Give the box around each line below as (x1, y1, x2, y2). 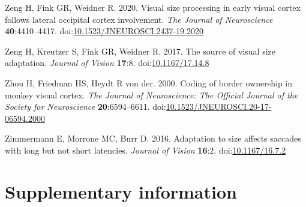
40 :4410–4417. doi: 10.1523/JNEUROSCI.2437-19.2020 (5, 25, 203, 37)
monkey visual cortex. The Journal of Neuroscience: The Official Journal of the (5, 88, 298, 101)
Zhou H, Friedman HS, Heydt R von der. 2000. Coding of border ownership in (5, 76, 293, 89)
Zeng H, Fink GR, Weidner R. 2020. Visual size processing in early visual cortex (5, 1, 301, 13)
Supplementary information (5, 179, 237, 203)
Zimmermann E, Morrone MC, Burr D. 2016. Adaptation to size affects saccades (5, 132, 301, 145)
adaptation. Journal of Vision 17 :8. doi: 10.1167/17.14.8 (5, 56, 209, 69)
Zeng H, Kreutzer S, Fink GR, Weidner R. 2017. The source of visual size (5, 44, 275, 57)
